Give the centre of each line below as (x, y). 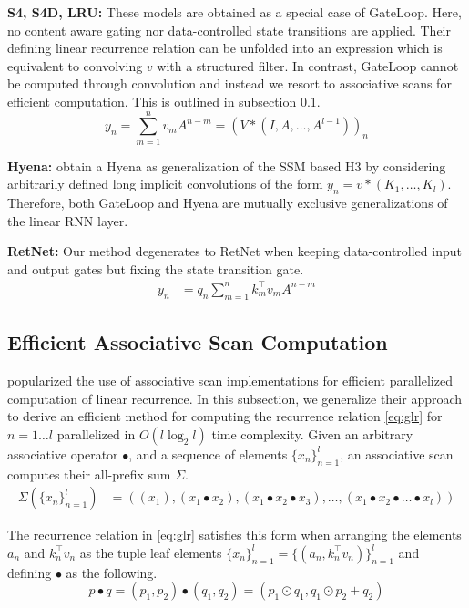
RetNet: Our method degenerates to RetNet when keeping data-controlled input (234, 251)
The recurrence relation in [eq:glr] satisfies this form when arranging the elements (234, 535)
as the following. (112, 572)
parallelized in (96, 433)
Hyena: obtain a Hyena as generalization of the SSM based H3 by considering (227, 165)
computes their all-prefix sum (89, 474)
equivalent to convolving (75, 65)
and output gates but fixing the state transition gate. (156, 268)
